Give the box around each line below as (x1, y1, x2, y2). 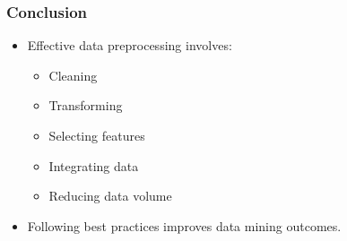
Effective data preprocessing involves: (27, 36, 232, 55)
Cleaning (48, 65, 98, 84)
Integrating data (48, 156, 139, 175)
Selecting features (48, 126, 145, 144)
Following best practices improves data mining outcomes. (27, 216, 342, 235)
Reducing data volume (48, 186, 172, 205)
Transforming (48, 96, 123, 115)
